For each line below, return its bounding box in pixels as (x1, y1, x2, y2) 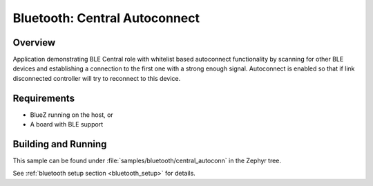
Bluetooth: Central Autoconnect (12, 10, 200, 26)
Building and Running (12, 138, 107, 150)
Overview (12, 37, 56, 48)
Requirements (12, 92, 75, 104)
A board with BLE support (30, 120, 104, 129)
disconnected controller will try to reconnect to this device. (12, 74, 181, 82)
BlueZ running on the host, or (30, 111, 113, 119)
